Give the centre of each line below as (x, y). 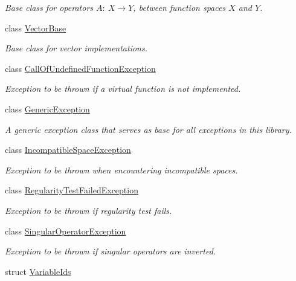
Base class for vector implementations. (76, 48)
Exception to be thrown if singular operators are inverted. (111, 251)
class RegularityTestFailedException (72, 190)
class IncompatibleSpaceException (68, 150)
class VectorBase (36, 27)
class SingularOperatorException (66, 231)
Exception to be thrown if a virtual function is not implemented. (123, 89)
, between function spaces (179, 7)
